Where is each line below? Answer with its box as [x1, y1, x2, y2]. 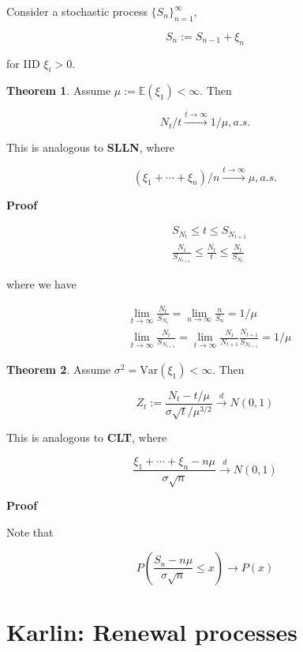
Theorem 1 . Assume [6, 82, 111, 99]
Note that [6, 523, 54, 540]
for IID [6, 55, 40, 71]
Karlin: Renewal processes [6, 615, 297, 647]
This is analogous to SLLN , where [6, 139, 175, 156]
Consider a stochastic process [6, 3, 148, 19]
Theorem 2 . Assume [6, 360, 111, 377]
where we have [6, 276, 77, 292]
